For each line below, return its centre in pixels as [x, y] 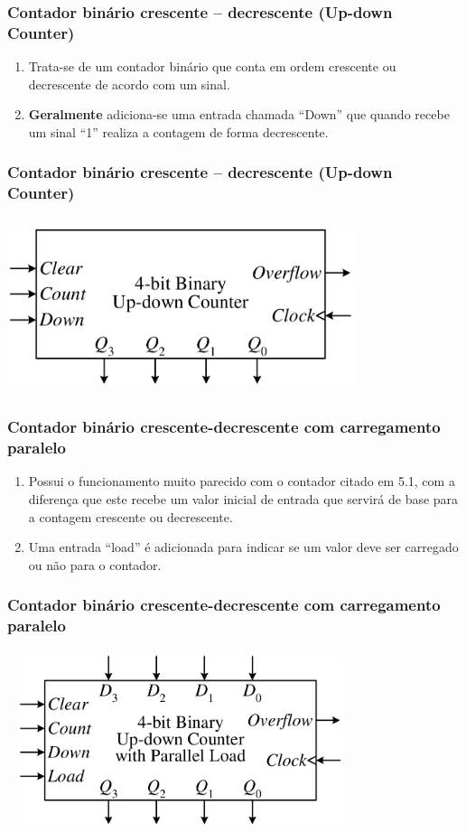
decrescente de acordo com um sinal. [129, 84]
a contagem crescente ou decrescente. [130, 516]
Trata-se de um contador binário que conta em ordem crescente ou [212, 66]
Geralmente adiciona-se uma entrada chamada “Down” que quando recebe [239, 114]
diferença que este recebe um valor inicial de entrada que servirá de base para [243, 498]
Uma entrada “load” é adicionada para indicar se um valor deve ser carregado [243, 547]
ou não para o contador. [95, 564]
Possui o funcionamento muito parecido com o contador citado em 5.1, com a [242, 481]
